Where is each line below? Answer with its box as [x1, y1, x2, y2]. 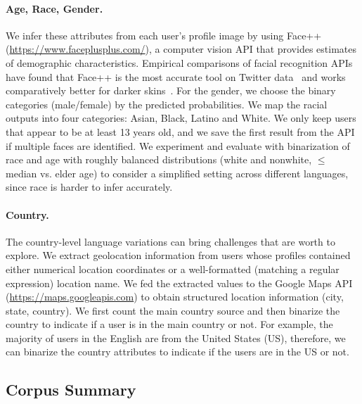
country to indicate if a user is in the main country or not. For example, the [6, 317, 333, 332]
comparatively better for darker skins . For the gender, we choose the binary [6, 83, 336, 98]
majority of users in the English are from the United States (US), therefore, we [6, 330, 346, 345]
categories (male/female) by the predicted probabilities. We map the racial [6, 96, 328, 111]
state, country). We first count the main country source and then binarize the [6, 303, 340, 317]
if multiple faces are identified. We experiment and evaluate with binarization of [6, 138, 350, 153]
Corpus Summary [6, 379, 136, 400]
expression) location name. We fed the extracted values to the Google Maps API [6, 275, 353, 290]
